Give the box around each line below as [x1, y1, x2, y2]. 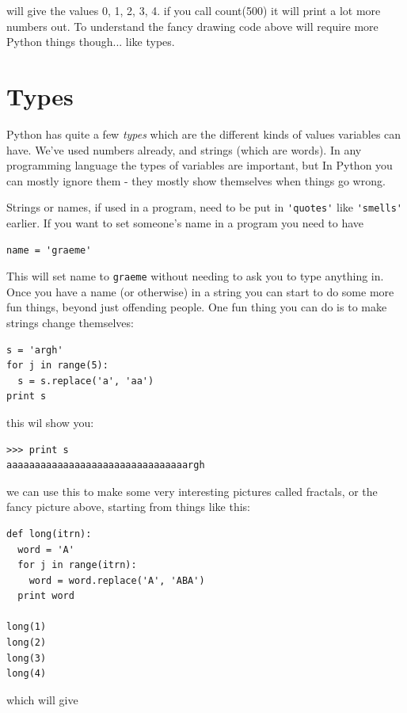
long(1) [6, 621, 47, 633]
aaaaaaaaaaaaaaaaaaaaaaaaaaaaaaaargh [6, 459, 205, 471]
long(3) [6, 652, 47, 664]
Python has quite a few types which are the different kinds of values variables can [6, 125, 401, 142]
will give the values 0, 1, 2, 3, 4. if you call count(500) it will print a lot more [6, 2, 381, 18]
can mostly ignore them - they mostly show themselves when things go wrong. [6, 172, 386, 189]
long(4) [6, 668, 47, 680]
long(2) [6, 637, 47, 649]
